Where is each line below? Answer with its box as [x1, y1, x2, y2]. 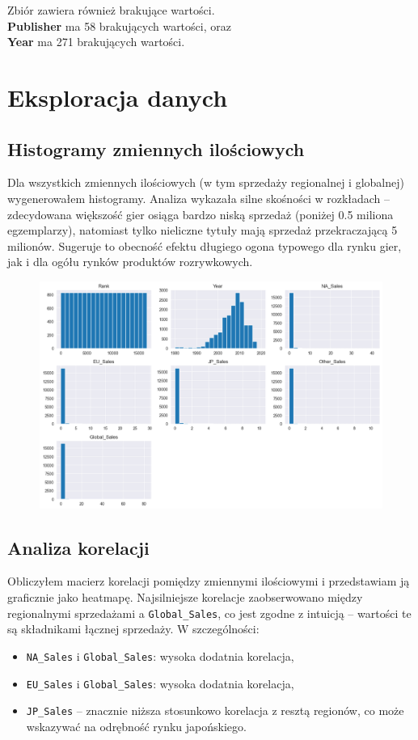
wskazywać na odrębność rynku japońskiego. [26, 717, 247, 734]
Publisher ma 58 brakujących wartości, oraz [7, 17, 231, 34]
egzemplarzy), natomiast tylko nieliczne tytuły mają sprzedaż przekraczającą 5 [7, 222, 398, 239]
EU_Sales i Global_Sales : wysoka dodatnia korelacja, [26, 674, 294, 691]
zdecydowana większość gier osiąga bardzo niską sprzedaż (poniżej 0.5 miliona [7, 205, 394, 222]
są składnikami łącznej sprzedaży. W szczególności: [7, 620, 260, 637]
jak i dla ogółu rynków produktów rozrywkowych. [7, 253, 253, 270]
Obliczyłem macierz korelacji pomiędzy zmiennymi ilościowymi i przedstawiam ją [7, 573, 410, 590]
